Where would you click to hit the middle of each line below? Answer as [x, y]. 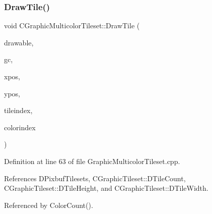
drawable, [19, 42]
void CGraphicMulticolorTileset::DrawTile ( [72, 25]
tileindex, [18, 110]
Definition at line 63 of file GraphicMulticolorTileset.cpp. [92, 161]
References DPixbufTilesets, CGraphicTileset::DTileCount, [95, 178]
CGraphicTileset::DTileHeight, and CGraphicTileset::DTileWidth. [106, 188]
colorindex [20, 127]
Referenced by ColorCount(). [49, 205]
